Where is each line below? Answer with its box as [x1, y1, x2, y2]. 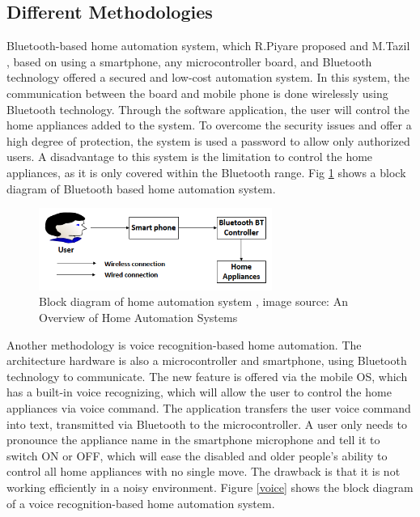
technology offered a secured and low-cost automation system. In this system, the [6, 69, 409, 86]
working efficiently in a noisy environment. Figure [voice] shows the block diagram [6, 478, 414, 495]
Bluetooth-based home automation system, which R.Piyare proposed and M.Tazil [6, 37, 410, 54]
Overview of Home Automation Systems [39, 309, 238, 325]
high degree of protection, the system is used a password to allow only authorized [6, 132, 410, 149]
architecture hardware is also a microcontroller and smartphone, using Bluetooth [6, 352, 407, 369]
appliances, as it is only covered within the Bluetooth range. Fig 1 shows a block [6, 163, 406, 180]
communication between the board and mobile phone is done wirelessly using [6, 84, 388, 101]
